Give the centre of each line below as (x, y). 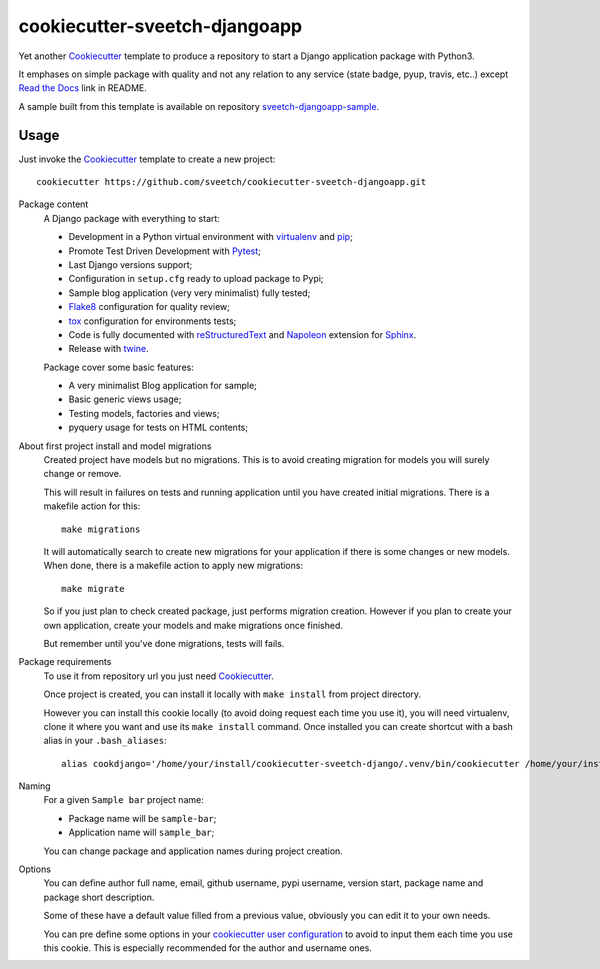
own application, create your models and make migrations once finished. (193, 625)
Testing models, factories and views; (144, 413)
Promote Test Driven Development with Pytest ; (165, 251)
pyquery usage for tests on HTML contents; (158, 427)
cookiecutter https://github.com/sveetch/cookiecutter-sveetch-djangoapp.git (231, 182)
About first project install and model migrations (115, 446)
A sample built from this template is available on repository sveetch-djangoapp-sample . (199, 106)
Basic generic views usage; (125, 399)
